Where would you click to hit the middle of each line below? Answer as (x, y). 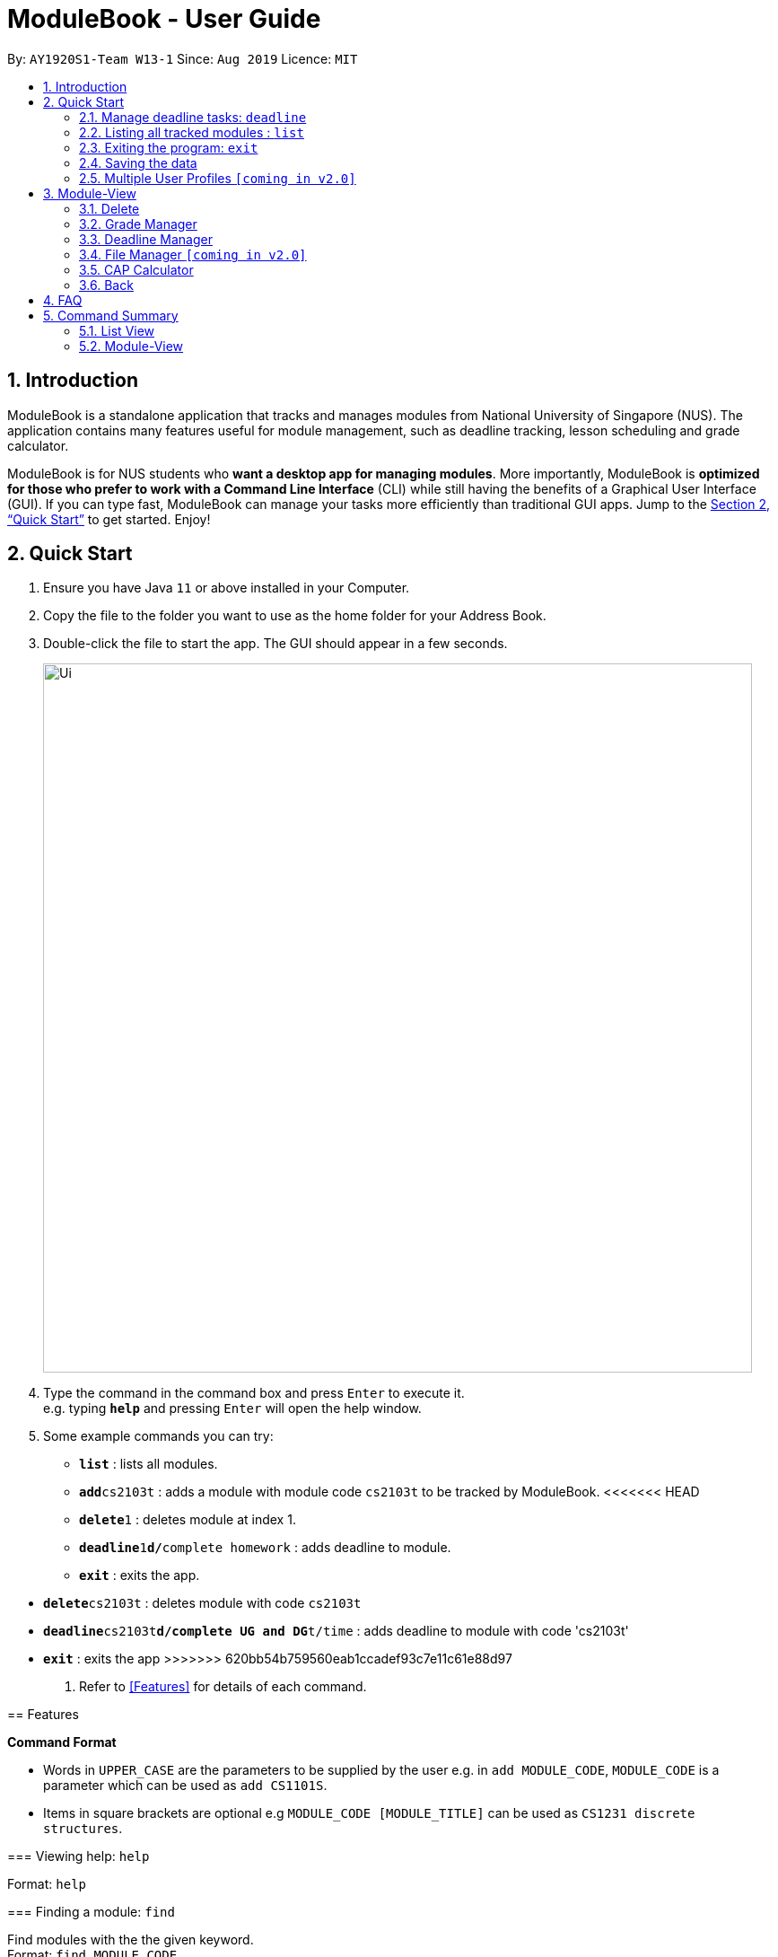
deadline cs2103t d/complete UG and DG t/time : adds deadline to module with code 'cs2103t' (336, 1631)
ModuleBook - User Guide (164, 19)
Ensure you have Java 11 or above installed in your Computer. (227, 588)
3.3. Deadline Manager (146, 239)
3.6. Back (106, 285)
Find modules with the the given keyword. (131, 1940)
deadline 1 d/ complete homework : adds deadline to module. (265, 1548)
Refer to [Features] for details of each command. (223, 1687)
